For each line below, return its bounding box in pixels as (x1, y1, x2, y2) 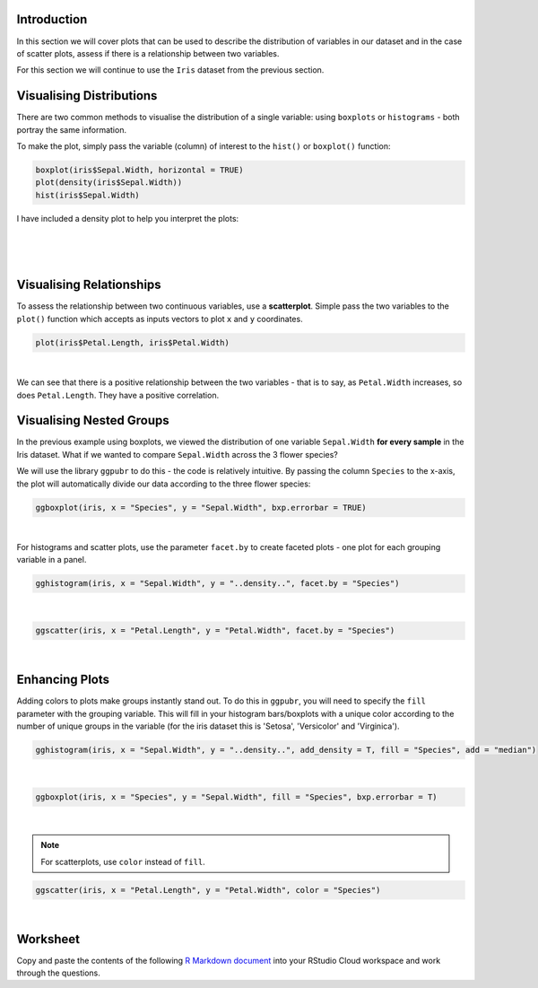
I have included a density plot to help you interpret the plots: (16, 213, 239, 223)
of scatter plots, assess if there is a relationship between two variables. (16, 48, 280, 58)
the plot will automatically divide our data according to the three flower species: (16, 478, 311, 489)
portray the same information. (16, 124, 127, 135)
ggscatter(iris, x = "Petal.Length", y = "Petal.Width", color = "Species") (35, 885, 381, 895)
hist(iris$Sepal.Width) (35, 189, 141, 200)
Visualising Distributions (16, 88, 158, 103)
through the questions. (16, 967, 100, 978)
